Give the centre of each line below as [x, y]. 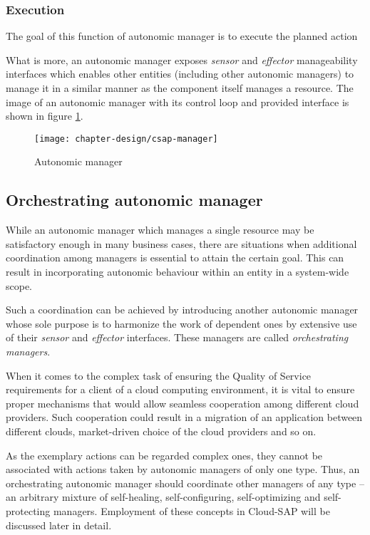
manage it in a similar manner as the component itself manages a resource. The [180, 88]
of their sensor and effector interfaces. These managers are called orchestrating [177, 337]
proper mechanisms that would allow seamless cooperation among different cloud [183, 403]
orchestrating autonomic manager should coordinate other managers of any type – [185, 483]
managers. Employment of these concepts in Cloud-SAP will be [191, 510]
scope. [19, 285]
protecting [28, 510]
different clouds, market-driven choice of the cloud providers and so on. [161, 431]
